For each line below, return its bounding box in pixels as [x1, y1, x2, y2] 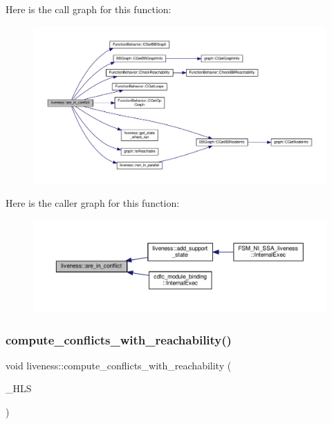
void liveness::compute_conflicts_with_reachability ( [6, 358, 232, 372]
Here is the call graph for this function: [6, 2, 172, 16]
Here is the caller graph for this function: [6, 196, 180, 210]
